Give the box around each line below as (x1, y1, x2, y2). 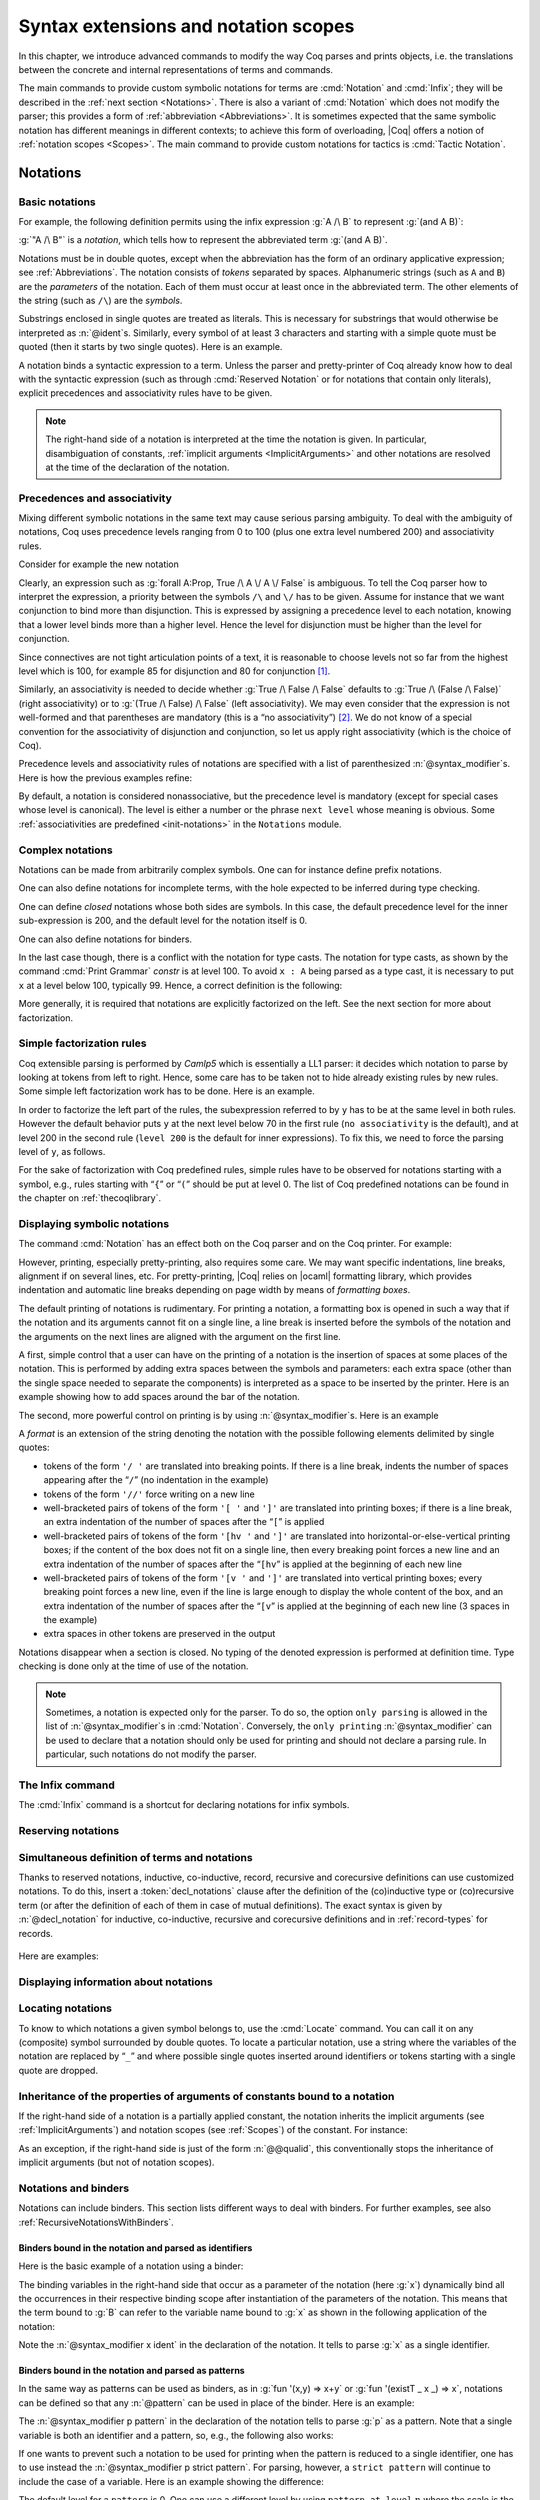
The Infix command (18, 1778, 115, 1792)
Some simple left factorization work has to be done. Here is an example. (18, 1085, 315, 1097)
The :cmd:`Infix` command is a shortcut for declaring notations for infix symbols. (18, 1799, 350, 1811)
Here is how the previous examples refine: (18, 771, 193, 784)
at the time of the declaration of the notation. (45, 461, 230, 473)
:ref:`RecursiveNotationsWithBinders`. (18, 2216, 174, 2228)
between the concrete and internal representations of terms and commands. (18, 63, 334, 75)
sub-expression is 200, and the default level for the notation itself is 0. (18, 915, 308, 927)
